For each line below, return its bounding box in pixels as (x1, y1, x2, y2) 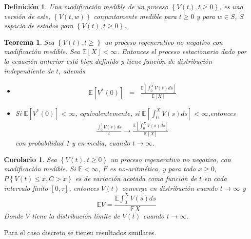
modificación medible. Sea (4, 46, 80, 56)
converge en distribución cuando (122, 183, 218, 193)
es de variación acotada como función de (75, 173, 197, 183)
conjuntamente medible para (94, 11, 177, 21)
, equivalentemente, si (75, 108, 140, 118)
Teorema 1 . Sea (4, 37, 55, 47)
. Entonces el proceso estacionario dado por (117, 46, 247, 56)
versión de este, (4, 11, 51, 21)
